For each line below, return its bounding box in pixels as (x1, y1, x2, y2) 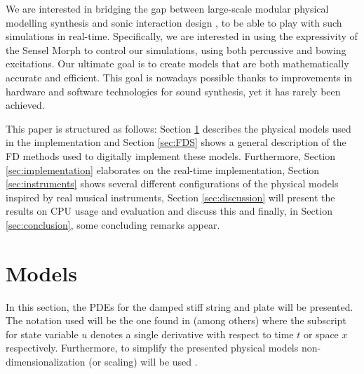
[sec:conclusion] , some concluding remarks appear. (6, 217, 220, 232)
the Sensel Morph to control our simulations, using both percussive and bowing (6, 42, 346, 57)
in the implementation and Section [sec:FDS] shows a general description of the (6, 135, 346, 149)
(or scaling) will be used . (88, 354, 198, 368)
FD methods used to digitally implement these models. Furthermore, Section (6, 148, 336, 163)
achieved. (6, 98, 45, 112)
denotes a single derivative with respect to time (90, 326, 294, 341)
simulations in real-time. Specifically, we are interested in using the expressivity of (6, 29, 358, 44)
